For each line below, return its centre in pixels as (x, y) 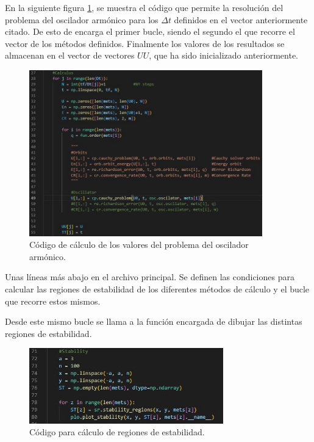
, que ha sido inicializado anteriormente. (224, 55)
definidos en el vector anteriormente (241, 19)
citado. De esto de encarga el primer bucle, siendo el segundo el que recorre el (150, 31)
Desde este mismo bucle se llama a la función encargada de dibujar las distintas (154, 321)
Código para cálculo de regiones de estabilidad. (117, 432)
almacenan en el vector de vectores (70, 55)
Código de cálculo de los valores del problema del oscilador (139, 245)
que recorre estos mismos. (53, 301)
